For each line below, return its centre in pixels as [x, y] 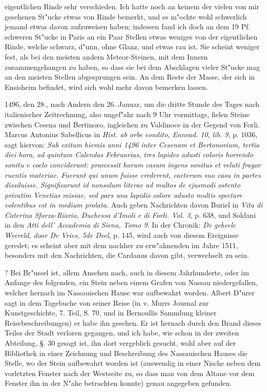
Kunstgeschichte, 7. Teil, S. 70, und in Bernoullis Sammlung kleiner [111, 313]
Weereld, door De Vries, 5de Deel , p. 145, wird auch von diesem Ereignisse [122, 235]
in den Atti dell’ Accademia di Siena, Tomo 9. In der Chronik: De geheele [120, 225]
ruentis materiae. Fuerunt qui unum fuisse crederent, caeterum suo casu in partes [133, 174]
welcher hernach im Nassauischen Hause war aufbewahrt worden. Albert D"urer [130, 293]
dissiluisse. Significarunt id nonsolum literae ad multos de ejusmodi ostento [122, 185]
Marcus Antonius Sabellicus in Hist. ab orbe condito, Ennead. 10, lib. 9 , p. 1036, [131, 134]
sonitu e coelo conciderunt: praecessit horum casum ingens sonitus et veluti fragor [133, 164]
